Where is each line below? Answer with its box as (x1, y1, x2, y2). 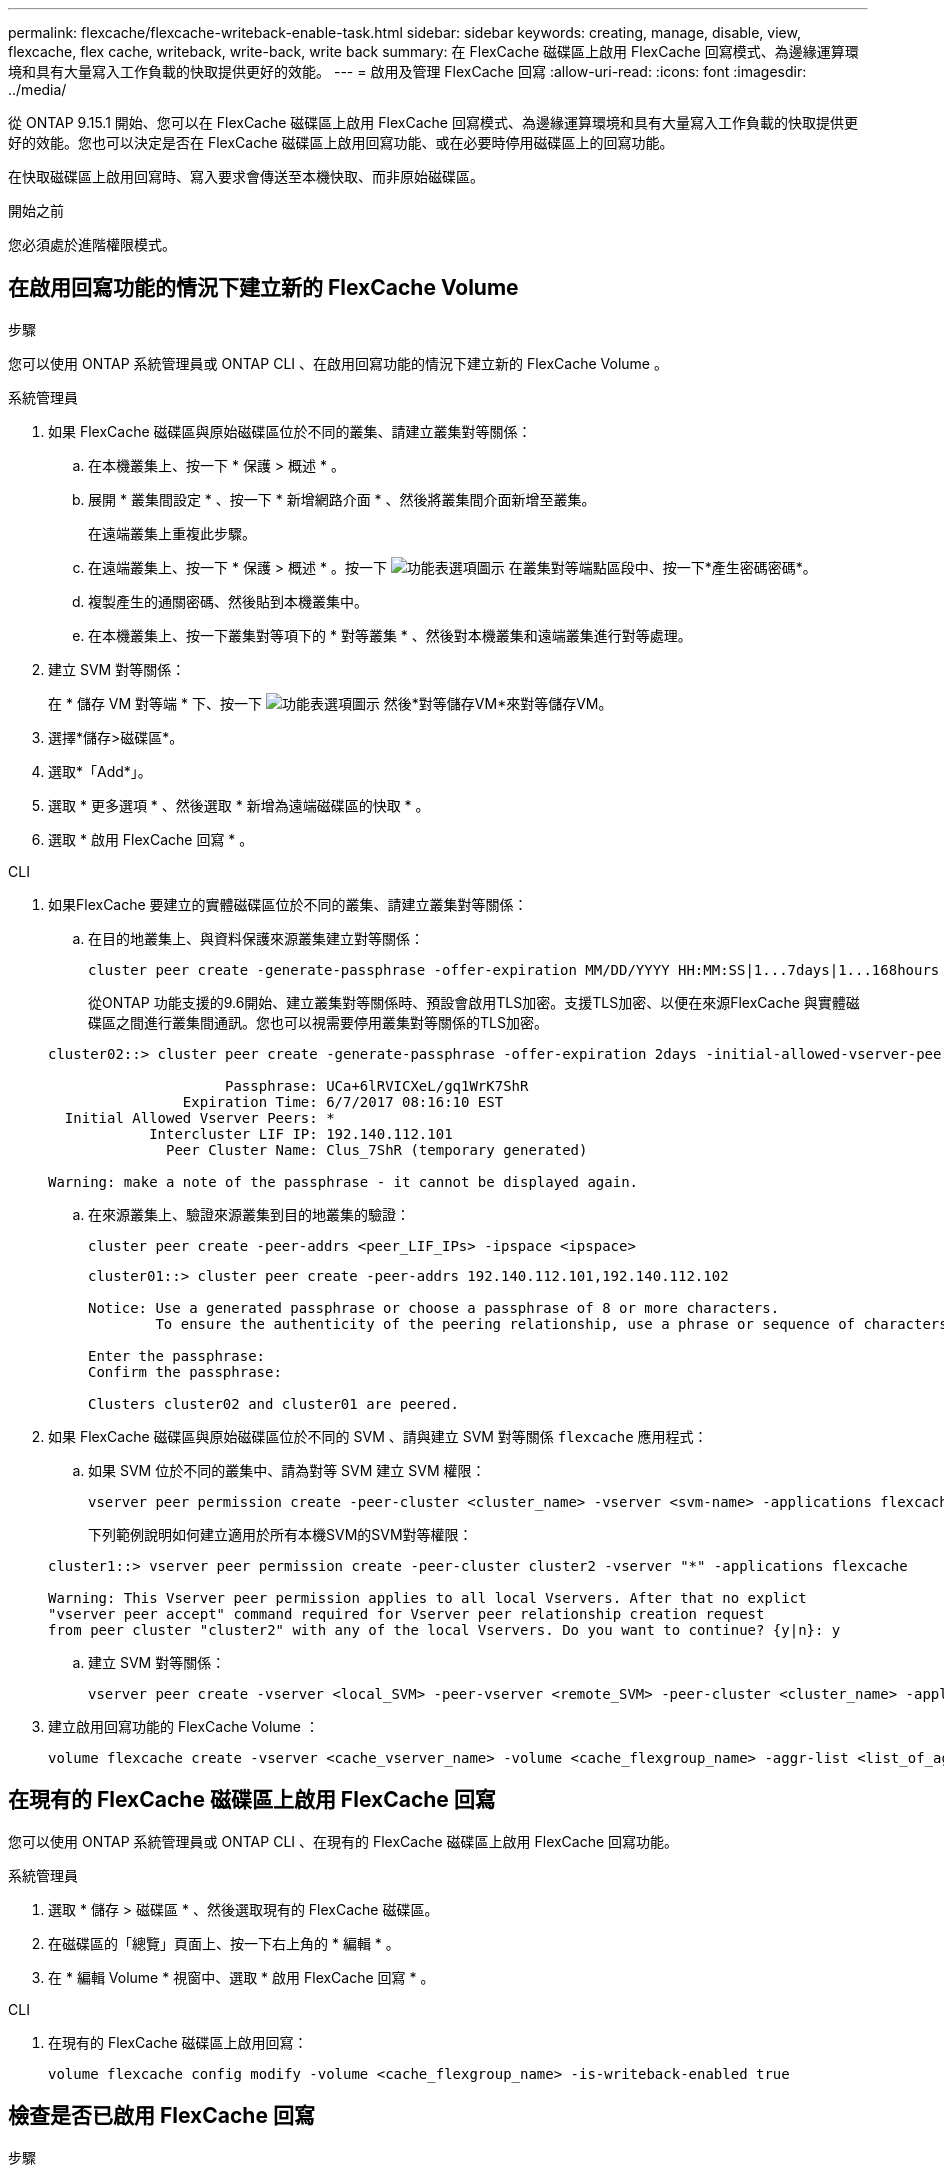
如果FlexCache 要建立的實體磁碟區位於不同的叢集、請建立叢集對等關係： (48, 895, 528, 913)
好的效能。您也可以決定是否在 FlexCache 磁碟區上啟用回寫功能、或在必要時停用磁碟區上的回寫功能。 (8, 134, 674, 151)
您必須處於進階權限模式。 (8, 236, 176, 253)
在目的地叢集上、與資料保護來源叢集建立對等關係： (88, 929, 424, 947)
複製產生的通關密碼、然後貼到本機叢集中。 (88, 592, 368, 610)
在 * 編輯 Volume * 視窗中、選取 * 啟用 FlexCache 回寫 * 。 (48, 1968, 435, 1986)
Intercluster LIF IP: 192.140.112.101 (149, 1125, 453, 1142)
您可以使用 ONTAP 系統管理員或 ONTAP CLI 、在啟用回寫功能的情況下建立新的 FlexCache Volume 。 (8, 354, 668, 372)
